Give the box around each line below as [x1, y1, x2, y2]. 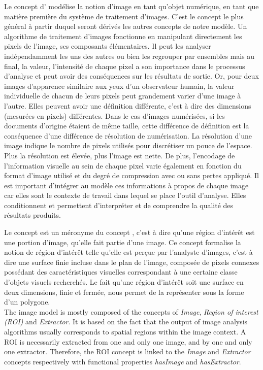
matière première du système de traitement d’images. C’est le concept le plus [4, 11, 244, 21]
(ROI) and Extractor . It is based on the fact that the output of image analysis [4, 316, 248, 327]
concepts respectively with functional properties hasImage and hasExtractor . [4, 356, 241, 366]
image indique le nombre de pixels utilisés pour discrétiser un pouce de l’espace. [4, 140, 252, 151]
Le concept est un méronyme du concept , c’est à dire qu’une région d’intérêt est [4, 227, 255, 238]
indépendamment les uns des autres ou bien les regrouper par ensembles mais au [4, 50, 255, 61]
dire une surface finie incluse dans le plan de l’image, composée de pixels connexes [4, 256, 259, 267]
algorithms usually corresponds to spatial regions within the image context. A [4, 326, 246, 337]
